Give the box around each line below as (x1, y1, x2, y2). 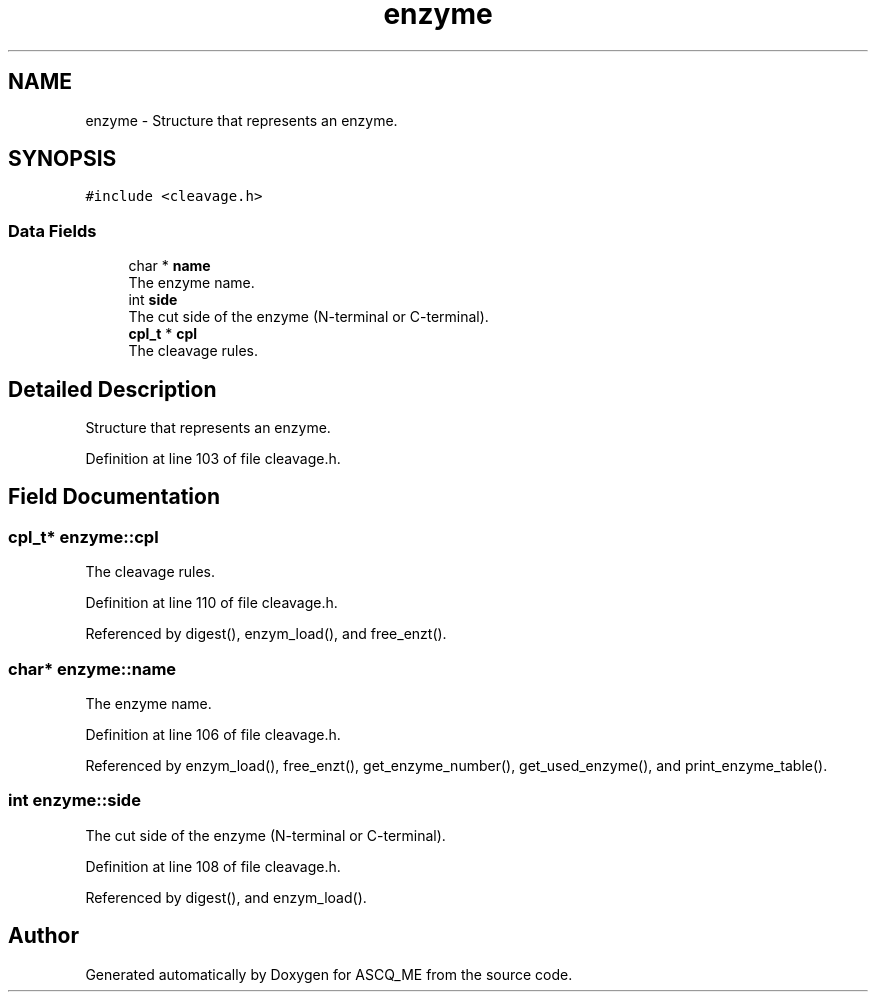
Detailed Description (8, 376, 217, 402)
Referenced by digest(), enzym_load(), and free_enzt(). (85, 625, 447, 643)
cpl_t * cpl (128, 325, 198, 343)
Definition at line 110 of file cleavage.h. (85, 594, 338, 612)
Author (8, 923, 79, 949)
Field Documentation (8, 484, 220, 510)
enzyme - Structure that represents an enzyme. (85, 111, 398, 129)
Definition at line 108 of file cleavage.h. (85, 857, 341, 875)
